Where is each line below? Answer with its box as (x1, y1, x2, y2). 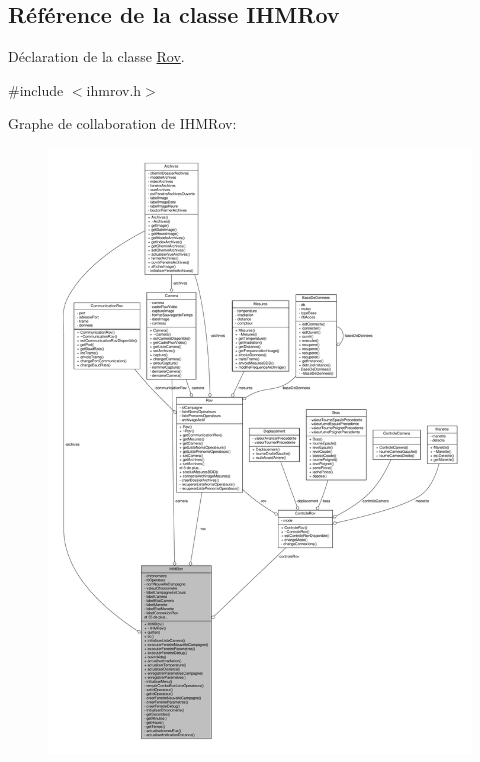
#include (8, 79, 64, 100)
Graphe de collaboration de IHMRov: (8, 113, 237, 134)
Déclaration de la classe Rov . (8, 46, 185, 67)
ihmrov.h (86, 79, 142, 100)
